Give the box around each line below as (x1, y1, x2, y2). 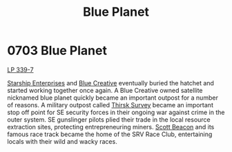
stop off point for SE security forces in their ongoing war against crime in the (7, 108, 225, 116)
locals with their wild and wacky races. (7, 137, 117, 145)
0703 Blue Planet (7, 43, 107, 58)
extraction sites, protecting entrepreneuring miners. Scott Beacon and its (7, 122, 215, 131)
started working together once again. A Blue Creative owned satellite (7, 86, 203, 94)
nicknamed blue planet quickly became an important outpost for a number (7, 94, 219, 102)
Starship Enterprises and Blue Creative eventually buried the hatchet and (7, 78, 214, 87)
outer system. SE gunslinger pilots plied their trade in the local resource (7, 115, 211, 124)
